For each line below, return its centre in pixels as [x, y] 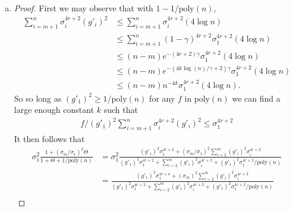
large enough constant [54, 110]
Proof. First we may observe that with [84, 8]
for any [162, 98]
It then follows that [49, 139]
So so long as [38, 98]
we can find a [256, 98]
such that [121, 110]
